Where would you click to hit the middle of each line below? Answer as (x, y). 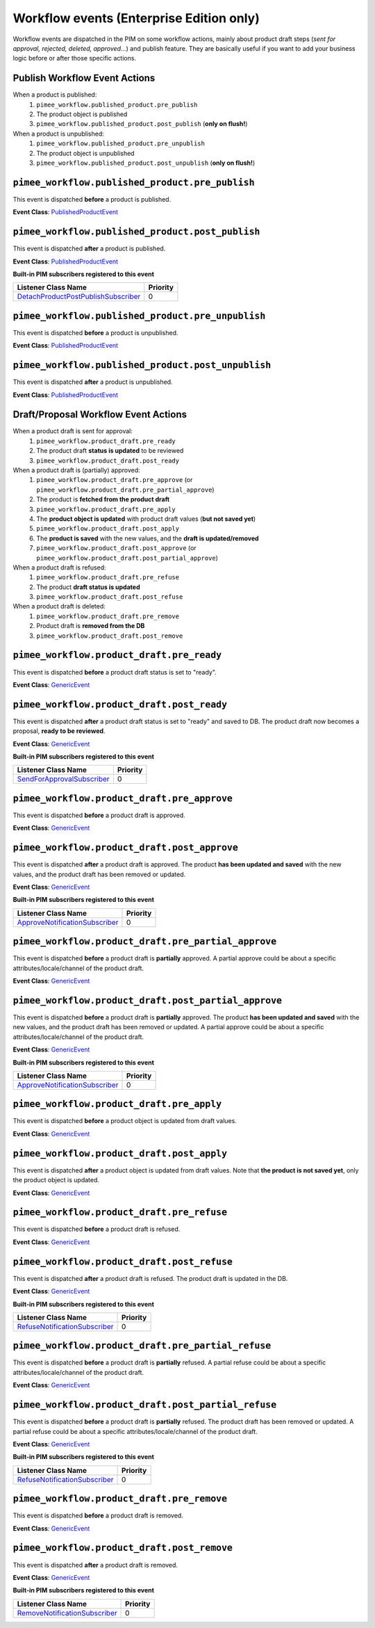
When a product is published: (55, 95)
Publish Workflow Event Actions (84, 78)
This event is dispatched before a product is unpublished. (95, 332)
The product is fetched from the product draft (103, 499)
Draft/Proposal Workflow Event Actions (100, 415)
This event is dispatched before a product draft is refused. (97, 1229)
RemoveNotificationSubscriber (67, 1613)
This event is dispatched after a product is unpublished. (93, 382)
